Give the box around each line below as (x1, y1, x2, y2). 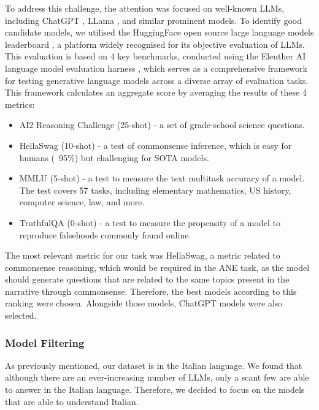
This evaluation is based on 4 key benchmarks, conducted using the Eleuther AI (5, 50, 306, 63)
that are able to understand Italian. (5, 395, 139, 408)
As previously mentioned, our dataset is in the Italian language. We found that (5, 359, 302, 371)
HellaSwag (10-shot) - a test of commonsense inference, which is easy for (19, 139, 292, 151)
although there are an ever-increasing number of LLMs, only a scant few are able (5, 371, 309, 384)
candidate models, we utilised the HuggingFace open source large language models (5, 26, 314, 39)
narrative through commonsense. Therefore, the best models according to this (5, 284, 297, 297)
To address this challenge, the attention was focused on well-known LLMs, (5, 2, 285, 14)
